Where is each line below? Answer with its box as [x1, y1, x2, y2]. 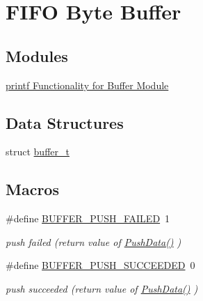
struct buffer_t [6, 144, 70, 159]
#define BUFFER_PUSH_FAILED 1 [6, 211, 170, 226]
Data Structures [6, 111, 124, 133]
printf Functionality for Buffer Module [6, 77, 169, 92]
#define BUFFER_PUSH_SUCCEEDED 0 [6, 258, 195, 272]
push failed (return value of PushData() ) [6, 234, 181, 249]
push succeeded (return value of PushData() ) [6, 281, 198, 295]
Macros [6, 178, 59, 200]
